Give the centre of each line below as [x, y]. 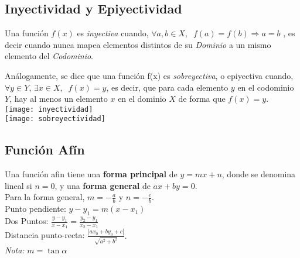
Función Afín [45, 149]
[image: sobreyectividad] [55, 119]
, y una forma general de [103, 185]
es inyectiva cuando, [113, 33]
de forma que [202, 99]
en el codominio [266, 87]
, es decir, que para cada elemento [167, 87]
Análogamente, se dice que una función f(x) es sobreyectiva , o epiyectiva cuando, [149, 75]
